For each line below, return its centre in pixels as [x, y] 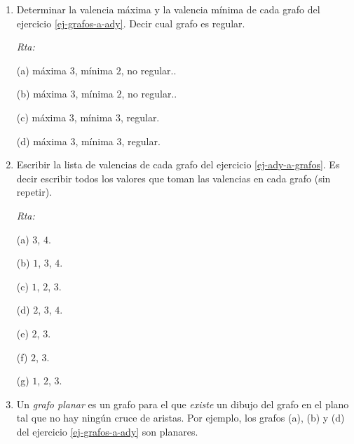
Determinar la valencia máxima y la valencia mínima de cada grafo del [168, 9]
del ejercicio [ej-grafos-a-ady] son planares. [107, 431]
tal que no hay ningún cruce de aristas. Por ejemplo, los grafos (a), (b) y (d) [181, 418]
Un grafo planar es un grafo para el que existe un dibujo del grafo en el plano [183, 404]
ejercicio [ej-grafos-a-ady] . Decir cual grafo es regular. [131, 23]
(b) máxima [42, 94]
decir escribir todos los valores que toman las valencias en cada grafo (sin [173, 178]
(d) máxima [42, 141]
